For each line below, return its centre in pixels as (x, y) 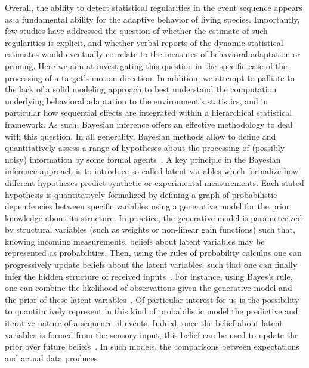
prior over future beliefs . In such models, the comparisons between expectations (152, 346)
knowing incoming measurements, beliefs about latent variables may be (135, 241)
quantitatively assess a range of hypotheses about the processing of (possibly (145, 148)
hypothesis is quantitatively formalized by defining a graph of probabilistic (141, 194)
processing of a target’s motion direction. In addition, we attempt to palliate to (150, 77)
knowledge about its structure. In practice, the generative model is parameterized (154, 217)
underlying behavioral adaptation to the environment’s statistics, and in (137, 100)
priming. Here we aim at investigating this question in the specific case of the (146, 65)
